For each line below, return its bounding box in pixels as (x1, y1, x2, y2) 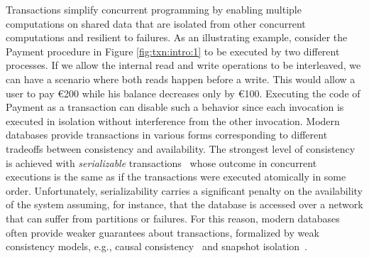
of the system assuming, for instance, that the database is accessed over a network (6, 197, 363, 212)
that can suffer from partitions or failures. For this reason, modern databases (6, 210, 340, 225)
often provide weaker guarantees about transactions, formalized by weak (6, 225, 319, 240)
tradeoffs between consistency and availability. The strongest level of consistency (6, 141, 356, 156)
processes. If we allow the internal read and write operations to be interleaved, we (6, 58, 361, 72)
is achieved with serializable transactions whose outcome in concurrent (6, 155, 317, 170)
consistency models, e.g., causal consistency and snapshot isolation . (6, 239, 307, 254)
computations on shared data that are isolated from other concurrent (6, 16, 306, 31)
